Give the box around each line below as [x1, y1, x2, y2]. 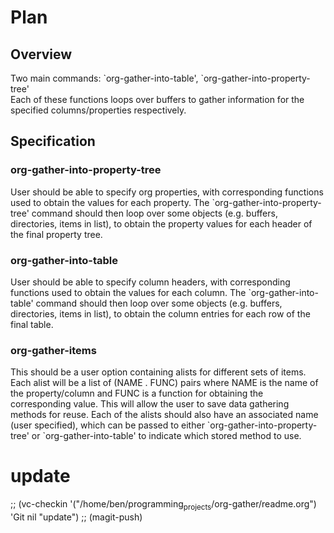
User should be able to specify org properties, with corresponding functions [10, 186, 324, 198]
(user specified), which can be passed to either [10, 419, 205, 431]
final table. [10, 318, 54, 330]
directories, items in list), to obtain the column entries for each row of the [10, 307, 311, 320]
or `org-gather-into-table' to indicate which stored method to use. [31, 430, 302, 442]
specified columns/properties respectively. [10, 104, 187, 116]
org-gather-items [10, 343, 97, 357]
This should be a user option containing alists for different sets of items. [10, 366, 307, 378]
